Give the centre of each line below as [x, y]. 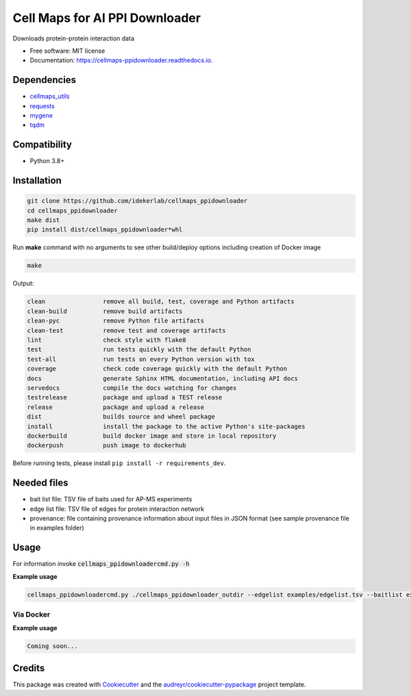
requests [42, 105]
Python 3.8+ [47, 161]
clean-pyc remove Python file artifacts [116, 321]
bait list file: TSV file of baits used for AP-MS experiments [111, 499]
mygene [41, 116]
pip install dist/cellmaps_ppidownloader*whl [105, 230]
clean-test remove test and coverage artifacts [126, 330]
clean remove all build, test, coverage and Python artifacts [161, 302]
